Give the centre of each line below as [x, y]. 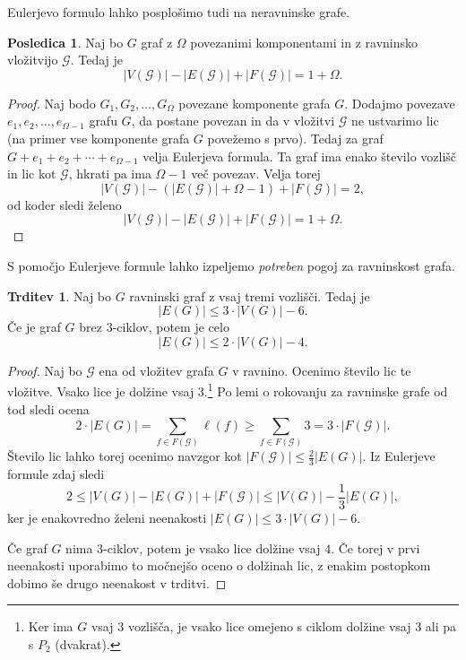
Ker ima [51, 626]
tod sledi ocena [48, 408]
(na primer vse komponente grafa [99, 138]
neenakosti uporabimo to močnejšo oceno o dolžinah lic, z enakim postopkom [219, 565]
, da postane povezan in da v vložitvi [233, 121]
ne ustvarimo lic [395, 121]
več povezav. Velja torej [256, 174]
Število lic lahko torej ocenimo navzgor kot [125, 456]
